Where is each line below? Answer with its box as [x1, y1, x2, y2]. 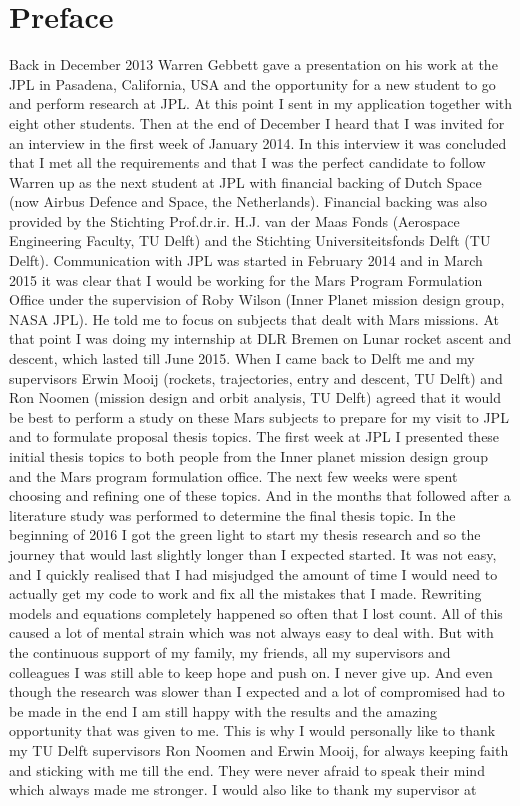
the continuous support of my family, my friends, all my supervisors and [9, 641, 451, 662]
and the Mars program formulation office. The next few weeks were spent [9, 465, 458, 486]
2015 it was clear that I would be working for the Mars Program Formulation [9, 269, 483, 290]
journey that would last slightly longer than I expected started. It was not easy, [9, 543, 497, 564]
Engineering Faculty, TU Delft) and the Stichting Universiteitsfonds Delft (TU [9, 230, 491, 251]
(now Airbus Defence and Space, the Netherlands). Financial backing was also [9, 191, 487, 212]
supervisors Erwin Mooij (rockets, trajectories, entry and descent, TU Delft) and [9, 367, 503, 388]
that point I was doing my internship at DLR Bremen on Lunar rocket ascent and [9, 328, 512, 349]
